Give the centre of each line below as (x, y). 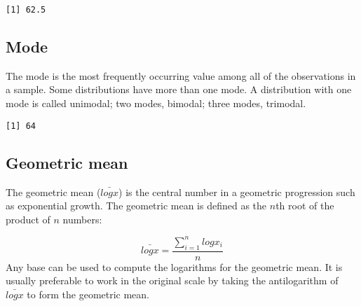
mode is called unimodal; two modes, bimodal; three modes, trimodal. (156, 103)
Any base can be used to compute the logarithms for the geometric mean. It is (174, 266)
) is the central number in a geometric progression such (237, 192)
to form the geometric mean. (88, 294)
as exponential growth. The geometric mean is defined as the (136, 206)
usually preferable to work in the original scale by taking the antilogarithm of (172, 280)
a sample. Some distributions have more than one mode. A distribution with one (179, 89)
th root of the (305, 206)
